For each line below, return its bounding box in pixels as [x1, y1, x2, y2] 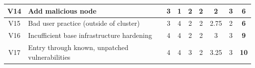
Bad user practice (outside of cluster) [28, 18, 140, 28]
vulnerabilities [28, 51, 71, 62]
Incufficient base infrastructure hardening [28, 30, 153, 40]
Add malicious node [28, 5, 97, 16]
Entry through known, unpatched [28, 42, 128, 52]
